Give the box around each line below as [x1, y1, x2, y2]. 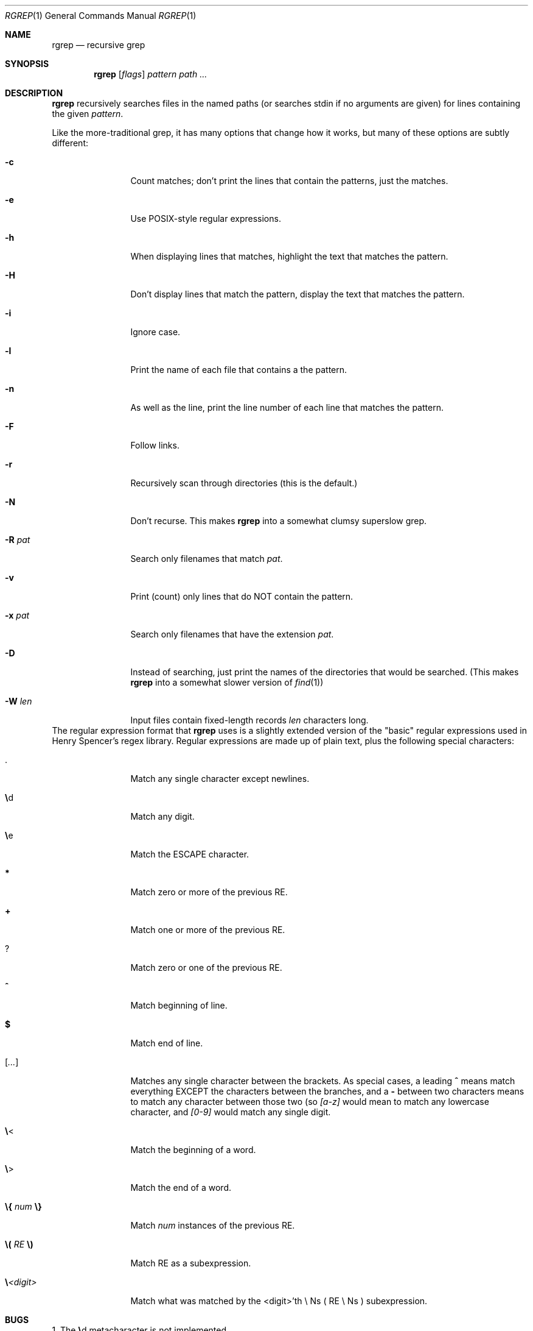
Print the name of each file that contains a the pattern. [130, 364, 347, 375]
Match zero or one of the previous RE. [130, 962, 282, 973]
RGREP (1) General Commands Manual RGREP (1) [5, 10, 197, 21]
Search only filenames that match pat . [130, 553, 283, 564]
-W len [5, 696, 32, 706]
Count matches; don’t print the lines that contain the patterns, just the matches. [130, 176, 448, 186]
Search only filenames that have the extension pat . [130, 629, 334, 639]
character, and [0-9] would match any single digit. [130, 1107, 331, 1117]
